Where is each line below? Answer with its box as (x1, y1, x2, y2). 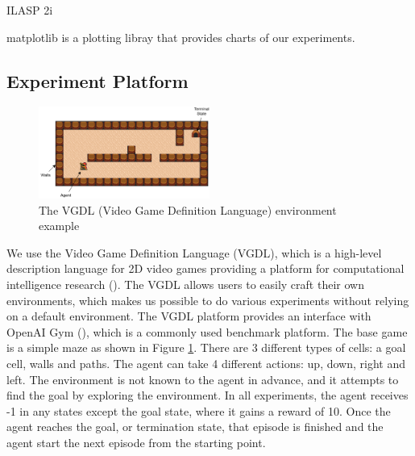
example (39, 217, 80, 234)
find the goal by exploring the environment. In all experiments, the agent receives (6, 387, 409, 404)
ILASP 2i (6, 2, 53, 18)
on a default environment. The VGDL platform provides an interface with (6, 307, 371, 324)
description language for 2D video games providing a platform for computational (6, 260, 405, 277)
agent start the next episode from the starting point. (6, 433, 266, 450)
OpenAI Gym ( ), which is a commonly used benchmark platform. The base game (6, 323, 408, 340)
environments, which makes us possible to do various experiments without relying (6, 291, 409, 308)
